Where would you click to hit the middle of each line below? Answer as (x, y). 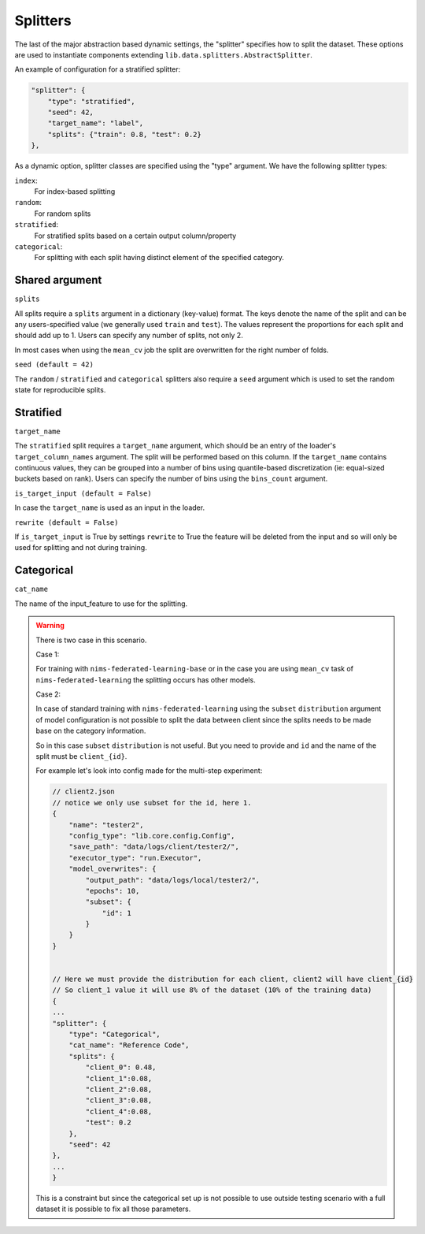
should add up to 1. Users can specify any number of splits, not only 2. (129, 336)
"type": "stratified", (91, 101)
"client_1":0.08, (119, 1078)
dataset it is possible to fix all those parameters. (113, 1209)
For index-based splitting (75, 191)
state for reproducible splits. (60, 390)
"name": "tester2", (107, 825)
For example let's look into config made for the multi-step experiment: (149, 771)
